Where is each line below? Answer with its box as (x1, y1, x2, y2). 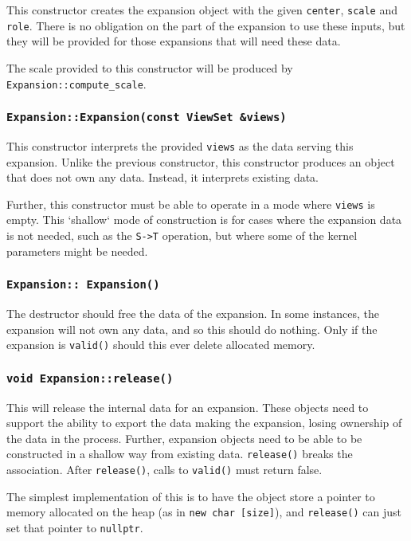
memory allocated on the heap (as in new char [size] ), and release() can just (6, 504, 401, 520)
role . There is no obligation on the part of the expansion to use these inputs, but (6, 17, 405, 33)
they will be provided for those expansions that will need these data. (6, 33, 341, 49)
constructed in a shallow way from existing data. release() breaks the (6, 445, 353, 462)
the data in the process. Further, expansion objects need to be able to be (6, 429, 362, 446)
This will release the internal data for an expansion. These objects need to (6, 398, 369, 415)
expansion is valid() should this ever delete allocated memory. (6, 336, 315, 353)
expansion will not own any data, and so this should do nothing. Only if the (6, 320, 378, 337)
